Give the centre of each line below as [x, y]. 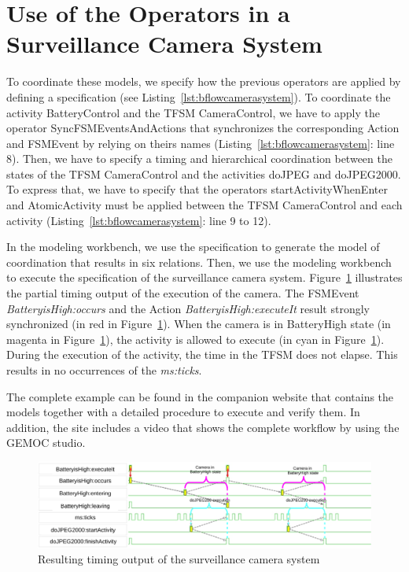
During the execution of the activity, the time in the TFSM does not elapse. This [202, 354]
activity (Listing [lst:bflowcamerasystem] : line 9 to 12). [139, 220]
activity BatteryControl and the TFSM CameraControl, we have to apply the [193, 112]
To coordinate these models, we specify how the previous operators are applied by [204, 81]
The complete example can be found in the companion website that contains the [200, 396]
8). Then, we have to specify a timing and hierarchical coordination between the [199, 159]
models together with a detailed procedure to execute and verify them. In [183, 412]
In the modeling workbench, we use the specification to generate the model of [193, 247]
